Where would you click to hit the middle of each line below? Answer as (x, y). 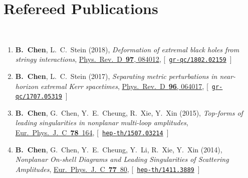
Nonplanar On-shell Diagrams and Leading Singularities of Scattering (122, 159)
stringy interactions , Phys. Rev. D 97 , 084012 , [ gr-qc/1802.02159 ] (123, 59)
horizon (27, 86)
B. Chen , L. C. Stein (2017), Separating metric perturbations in (116, 76)
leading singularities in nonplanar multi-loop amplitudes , (102, 122)
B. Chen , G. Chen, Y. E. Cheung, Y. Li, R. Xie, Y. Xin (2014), (119, 149)
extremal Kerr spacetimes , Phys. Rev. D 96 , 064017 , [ (125, 86)
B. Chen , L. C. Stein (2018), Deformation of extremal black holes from (127, 49)
